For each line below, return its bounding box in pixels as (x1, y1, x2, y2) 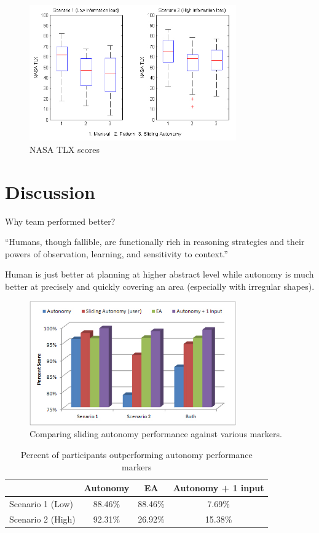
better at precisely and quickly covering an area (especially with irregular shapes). (5, 279, 315, 292)
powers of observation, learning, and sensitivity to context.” (5, 247, 228, 260)
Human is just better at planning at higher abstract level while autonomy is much (5, 268, 314, 281)
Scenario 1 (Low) (9, 497, 74, 510)
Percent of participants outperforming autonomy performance (20, 448, 253, 461)
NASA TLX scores (30, 142, 100, 155)
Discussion (5, 179, 95, 204)
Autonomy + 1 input (173, 481, 264, 494)
